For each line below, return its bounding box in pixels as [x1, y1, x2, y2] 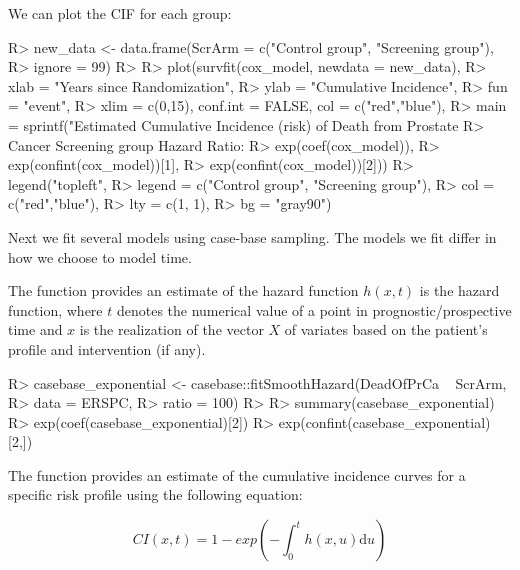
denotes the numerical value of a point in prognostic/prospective [116, 299, 512, 320]
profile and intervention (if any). [8, 338, 206, 359]
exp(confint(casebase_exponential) [278, 411, 491, 432]
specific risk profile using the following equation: [8, 484, 303, 505]
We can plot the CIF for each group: [8, 3, 232, 23]
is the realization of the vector [79, 319, 264, 340]
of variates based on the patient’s [284, 319, 488, 340]
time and [8, 319, 63, 340]
